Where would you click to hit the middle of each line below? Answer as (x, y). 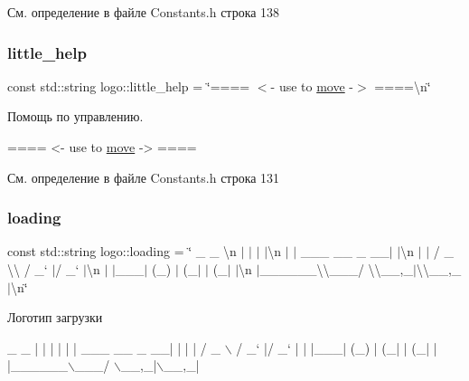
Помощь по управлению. (75, 116)
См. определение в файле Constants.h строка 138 (144, 12)
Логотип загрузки (55, 317)
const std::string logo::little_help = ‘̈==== (129, 86)
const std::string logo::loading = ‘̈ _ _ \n (122, 251)
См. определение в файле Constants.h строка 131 (144, 177)
